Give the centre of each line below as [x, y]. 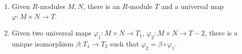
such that [125, 43]
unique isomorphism [43, 43]
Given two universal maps [51, 33]
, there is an [101, 6]
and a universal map [193, 6]
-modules [51, 6]
